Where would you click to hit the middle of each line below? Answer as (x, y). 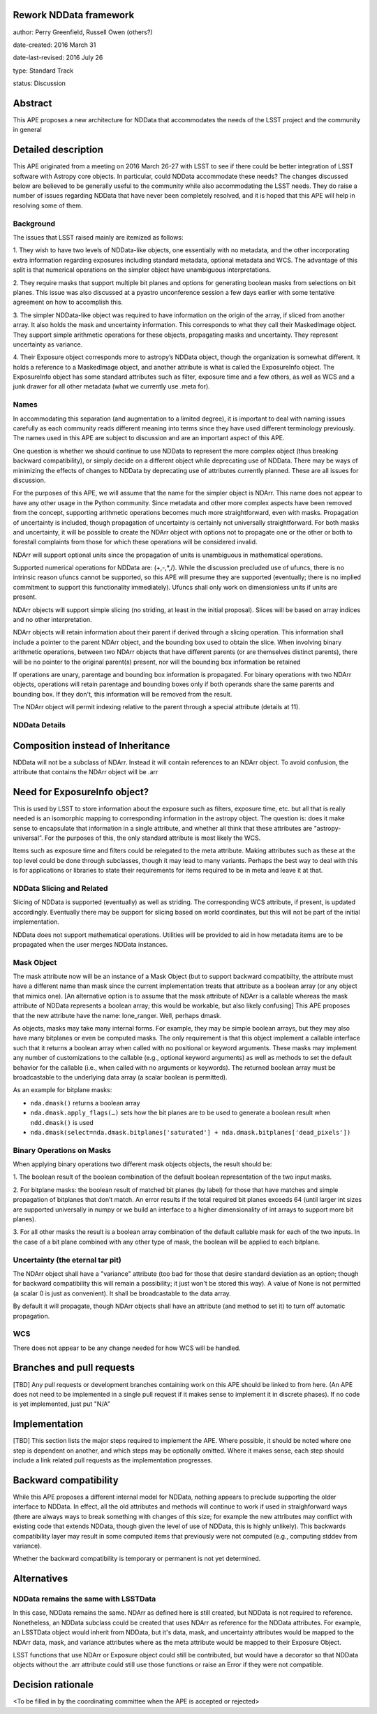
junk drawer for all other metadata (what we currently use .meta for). (112, 386)
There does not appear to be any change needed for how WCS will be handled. (127, 1348)
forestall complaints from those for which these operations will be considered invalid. (135, 542)
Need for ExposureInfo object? (81, 792)
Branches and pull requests (74, 1368)
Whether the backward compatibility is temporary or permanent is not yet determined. (137, 1559)
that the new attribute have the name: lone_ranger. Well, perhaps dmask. (117, 1015)
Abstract (32, 103)
